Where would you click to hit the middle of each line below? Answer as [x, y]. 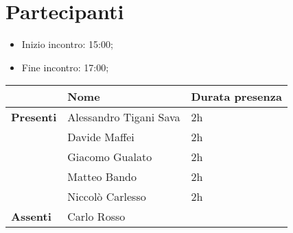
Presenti [34, 117]
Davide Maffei [101, 137]
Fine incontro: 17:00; [65, 67]
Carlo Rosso [96, 217]
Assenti [31, 217]
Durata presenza [236, 97]
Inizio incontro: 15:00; [67, 44]
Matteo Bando [102, 177]
